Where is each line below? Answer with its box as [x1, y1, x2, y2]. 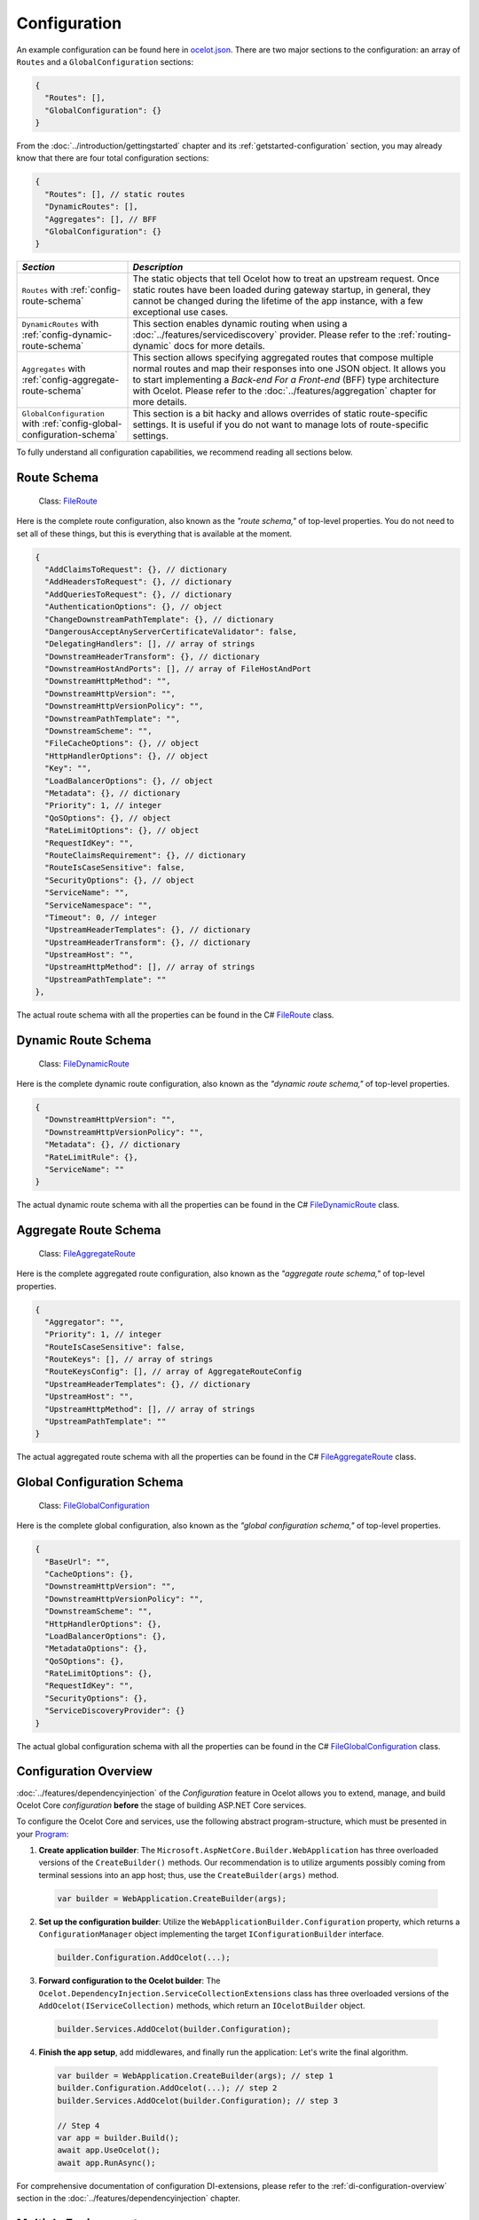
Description [132, 261, 184, 274]
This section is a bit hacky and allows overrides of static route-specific [132, 408, 428, 420]
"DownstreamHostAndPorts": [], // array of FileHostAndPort [44, 664, 311, 674]
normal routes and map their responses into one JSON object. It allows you [132, 362, 446, 375]
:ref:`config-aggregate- [21, 374, 120, 386]
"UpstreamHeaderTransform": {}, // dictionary [44, 937, 251, 947]
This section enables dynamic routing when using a [132, 318, 348, 330]
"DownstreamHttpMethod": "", [44, 676, 172, 686]
